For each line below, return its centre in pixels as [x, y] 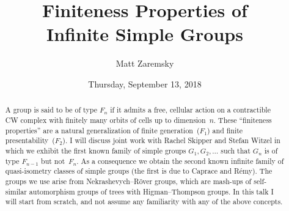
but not [53, 161]
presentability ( [30, 140]
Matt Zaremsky [145, 63]
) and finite [225, 130]
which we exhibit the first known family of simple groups [96, 150]
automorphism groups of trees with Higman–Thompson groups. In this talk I [151, 191]
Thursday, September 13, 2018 [145, 83]
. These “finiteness [243, 120]
